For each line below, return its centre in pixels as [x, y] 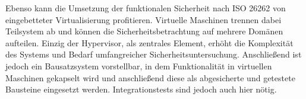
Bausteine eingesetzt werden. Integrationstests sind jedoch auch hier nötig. [141, 89]
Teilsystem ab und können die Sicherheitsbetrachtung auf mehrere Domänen [144, 31]
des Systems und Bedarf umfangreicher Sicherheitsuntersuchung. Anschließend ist [154, 54]
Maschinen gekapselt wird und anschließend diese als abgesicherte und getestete [150, 77]
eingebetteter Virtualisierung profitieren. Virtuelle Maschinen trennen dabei [143, 19]
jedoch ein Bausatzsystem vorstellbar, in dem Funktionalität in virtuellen [139, 66]
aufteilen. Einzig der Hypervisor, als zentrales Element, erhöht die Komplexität [149, 42]
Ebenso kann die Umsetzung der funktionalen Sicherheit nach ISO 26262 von [146, 8]
